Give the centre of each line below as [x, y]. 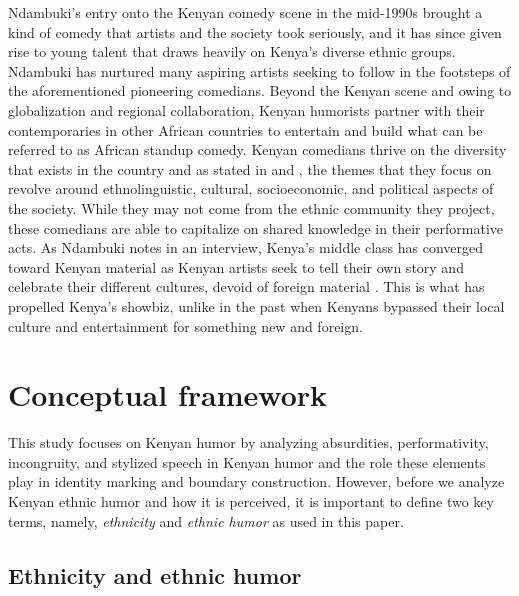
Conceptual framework [168, 394]
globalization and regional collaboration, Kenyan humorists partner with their [246, 109]
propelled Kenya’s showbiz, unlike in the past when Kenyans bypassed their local [256, 305]
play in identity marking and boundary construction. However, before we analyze [256, 481]
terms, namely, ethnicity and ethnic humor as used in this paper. [206, 520]
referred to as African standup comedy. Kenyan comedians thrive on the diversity [257, 149]
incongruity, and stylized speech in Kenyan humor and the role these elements [247, 461]
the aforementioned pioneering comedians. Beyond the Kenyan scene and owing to [260, 90]
